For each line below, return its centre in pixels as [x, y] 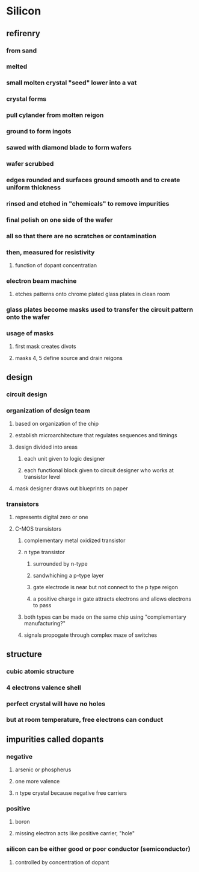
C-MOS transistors [38, 529]
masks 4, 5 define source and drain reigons [69, 358]
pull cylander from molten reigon [55, 115]
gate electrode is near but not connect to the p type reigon [106, 587]
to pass [42, 605]
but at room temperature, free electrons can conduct [85, 720]
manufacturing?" [45, 624]
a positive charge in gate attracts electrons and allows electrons [112, 599]
